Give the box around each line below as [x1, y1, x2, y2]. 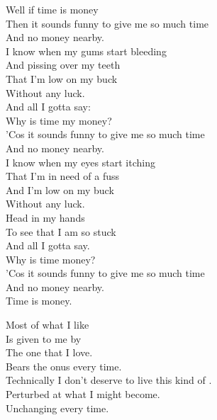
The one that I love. [6, 345, 93, 360]
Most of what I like [6, 317, 89, 332]
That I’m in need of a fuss [6, 169, 119, 183]
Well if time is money [6, 2, 99, 16]
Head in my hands [6, 210, 85, 225]
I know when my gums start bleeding [6, 43, 167, 58]
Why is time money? [6, 251, 96, 266]
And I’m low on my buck [6, 182, 114, 197]
